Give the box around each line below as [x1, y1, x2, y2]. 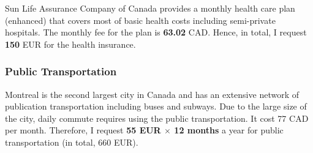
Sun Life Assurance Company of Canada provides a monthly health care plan [5, 2, 295, 14]
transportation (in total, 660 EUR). [5, 135, 138, 148]
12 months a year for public [174, 124, 284, 136]
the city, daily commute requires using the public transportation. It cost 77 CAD [5, 111, 309, 124]
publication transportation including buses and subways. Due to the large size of [5, 100, 307, 113]
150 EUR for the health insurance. [5, 37, 136, 50]
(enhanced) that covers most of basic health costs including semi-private [5, 13, 276, 26]
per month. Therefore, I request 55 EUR [5, 124, 161, 136]
